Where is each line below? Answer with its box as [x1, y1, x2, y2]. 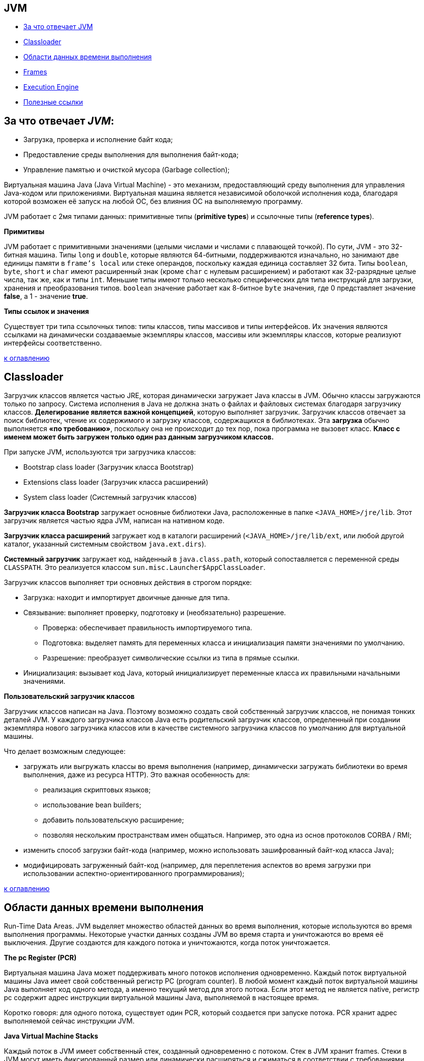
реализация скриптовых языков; [43, 786, 151, 794]
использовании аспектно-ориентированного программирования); [23, 869, 244, 878]
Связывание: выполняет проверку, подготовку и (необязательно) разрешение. [23, 608, 286, 617]
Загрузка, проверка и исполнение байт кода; [23, 135, 173, 144]
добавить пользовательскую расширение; [43, 816, 184, 824]
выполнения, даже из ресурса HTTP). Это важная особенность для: [23, 770, 250, 779]
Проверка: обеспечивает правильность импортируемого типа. [43, 623, 253, 632]
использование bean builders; [43, 801, 141, 809]
